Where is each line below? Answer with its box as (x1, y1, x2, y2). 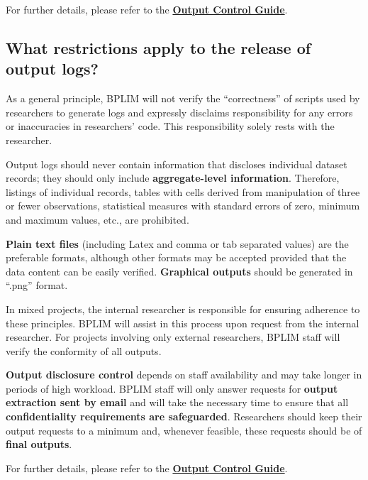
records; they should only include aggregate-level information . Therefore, (6, 170, 340, 185)
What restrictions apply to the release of (6, 36, 311, 58)
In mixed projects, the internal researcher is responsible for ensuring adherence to (6, 301, 360, 316)
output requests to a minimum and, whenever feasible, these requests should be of (6, 422, 362, 437)
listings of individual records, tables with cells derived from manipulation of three (6, 184, 360, 199)
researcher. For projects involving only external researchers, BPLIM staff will (6, 329, 340, 344)
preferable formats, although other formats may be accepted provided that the (6, 250, 347, 265)
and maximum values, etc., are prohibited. (6, 212, 189, 227)
